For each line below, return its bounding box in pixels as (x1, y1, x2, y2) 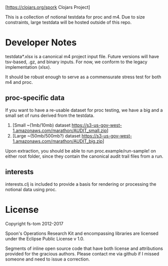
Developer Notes (5, 37, 77, 48)
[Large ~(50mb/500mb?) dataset (12, 132, 81, 139)
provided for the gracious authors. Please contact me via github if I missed (5, 250, 159, 256)
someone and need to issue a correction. (5, 256, 90, 262)
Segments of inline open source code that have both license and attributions (5, 245, 163, 251)
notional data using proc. (5, 186, 57, 192)
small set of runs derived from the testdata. (5, 112, 94, 118)
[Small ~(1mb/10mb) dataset (12, 122, 71, 128)
